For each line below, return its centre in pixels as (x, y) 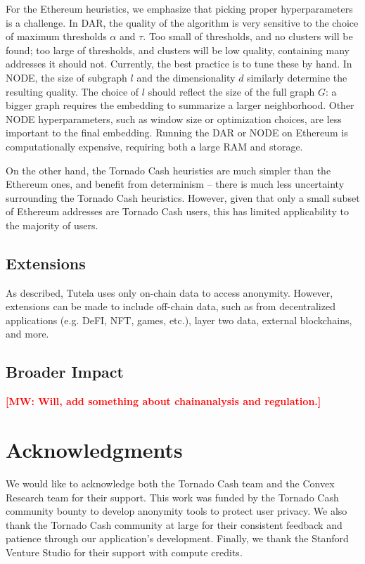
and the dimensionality (186, 77)
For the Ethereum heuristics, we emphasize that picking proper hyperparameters (179, 8)
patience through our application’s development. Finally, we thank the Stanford (177, 538)
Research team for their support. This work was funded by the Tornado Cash (172, 497)
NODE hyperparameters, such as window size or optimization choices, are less (174, 118)
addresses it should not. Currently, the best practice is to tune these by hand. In (179, 64)
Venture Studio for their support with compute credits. (124, 552)
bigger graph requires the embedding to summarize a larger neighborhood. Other (180, 105)
